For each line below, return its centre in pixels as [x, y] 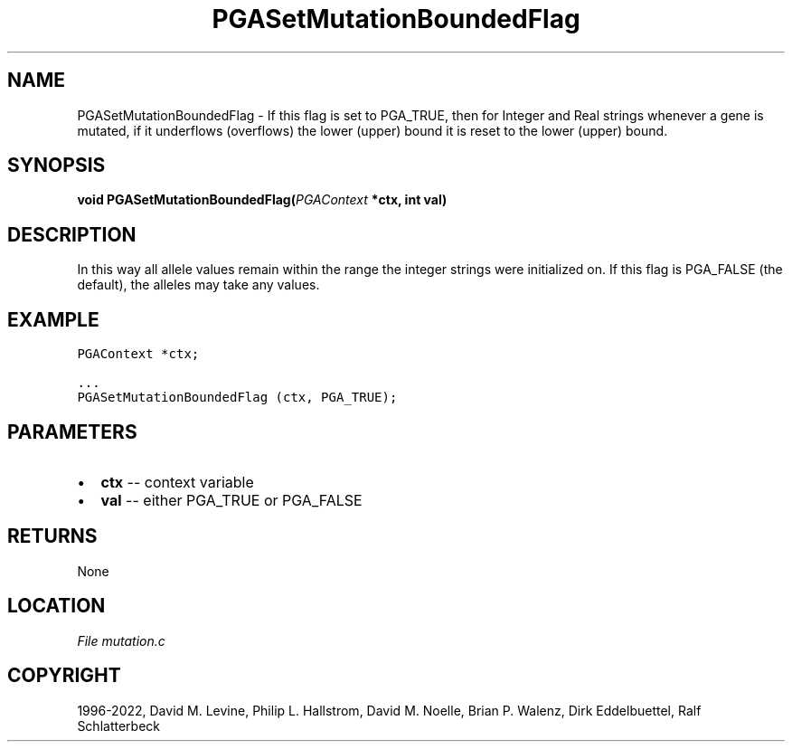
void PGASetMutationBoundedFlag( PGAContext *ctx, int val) [262, 200]
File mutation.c [121, 640]
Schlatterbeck [118, 725]
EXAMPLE [53, 319]
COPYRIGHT [64, 676]
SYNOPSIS [57, 166]
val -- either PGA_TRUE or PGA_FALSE [231, 500]
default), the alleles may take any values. [198, 285]
